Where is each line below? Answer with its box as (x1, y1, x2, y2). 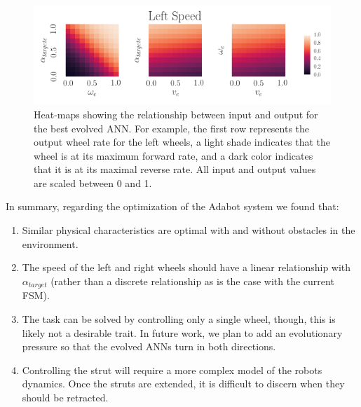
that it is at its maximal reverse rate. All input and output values (34, 162, 316, 177)
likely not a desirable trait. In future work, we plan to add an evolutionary (22, 325, 343, 340)
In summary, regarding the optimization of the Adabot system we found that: (6, 199, 339, 214)
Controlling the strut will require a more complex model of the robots (22, 362, 322, 377)
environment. (22, 236, 79, 251)
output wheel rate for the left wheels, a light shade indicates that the (34, 134, 331, 149)
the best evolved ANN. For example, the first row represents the (34, 120, 310, 135)
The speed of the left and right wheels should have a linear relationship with (22, 260, 351, 275)
